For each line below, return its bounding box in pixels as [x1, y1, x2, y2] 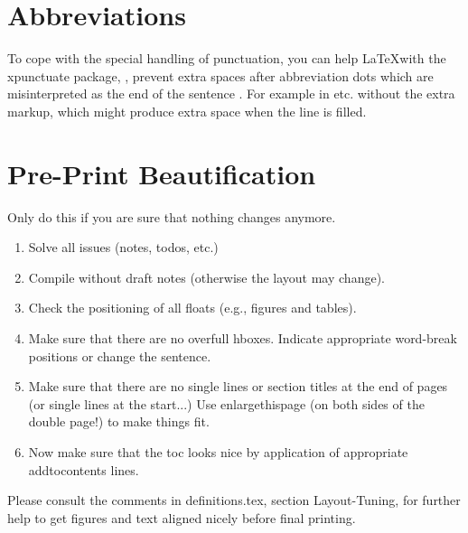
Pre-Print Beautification [7, 154, 316, 192]
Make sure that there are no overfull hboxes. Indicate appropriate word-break [28, 329, 457, 347]
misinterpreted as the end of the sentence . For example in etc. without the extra [7, 84, 455, 103]
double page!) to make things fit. [28, 412, 210, 431]
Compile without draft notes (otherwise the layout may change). [28, 267, 385, 286]
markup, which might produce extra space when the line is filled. [7, 101, 367, 120]
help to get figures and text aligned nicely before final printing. [7, 508, 356, 527]
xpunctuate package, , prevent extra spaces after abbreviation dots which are [7, 66, 434, 85]
